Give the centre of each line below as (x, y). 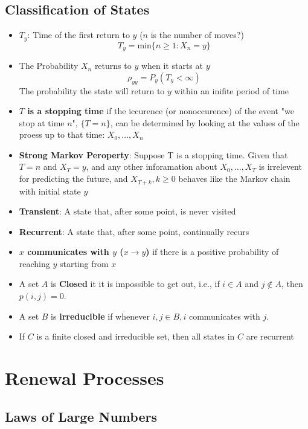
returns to (113, 66)
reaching (34, 263)
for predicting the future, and (73, 179)
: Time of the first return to (79, 35)
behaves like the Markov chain (234, 179)
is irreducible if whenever (100, 316)
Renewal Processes (85, 378)
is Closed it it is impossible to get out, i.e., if (135, 284)
